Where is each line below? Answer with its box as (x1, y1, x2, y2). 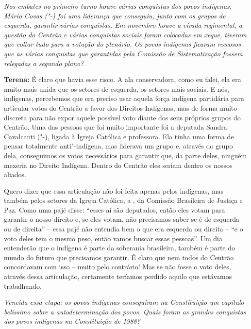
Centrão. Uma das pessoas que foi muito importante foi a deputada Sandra (4, 122, 227, 132)
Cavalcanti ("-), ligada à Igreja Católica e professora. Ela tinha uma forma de (4, 131, 234, 141)
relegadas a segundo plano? (4, 58, 84, 68)
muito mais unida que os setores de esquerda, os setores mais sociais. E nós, (4, 83, 229, 94)
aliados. (4, 169, 26, 180)
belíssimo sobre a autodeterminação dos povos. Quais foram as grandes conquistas (4, 306, 246, 316)
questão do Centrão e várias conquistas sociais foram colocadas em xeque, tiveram (4, 29, 247, 39)
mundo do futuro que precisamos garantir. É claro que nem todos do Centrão (4, 252, 234, 262)
